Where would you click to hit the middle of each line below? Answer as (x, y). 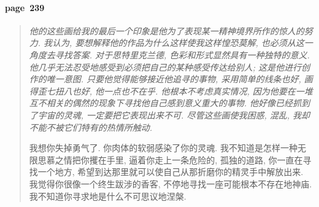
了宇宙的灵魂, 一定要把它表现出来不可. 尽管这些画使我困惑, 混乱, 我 (165, 115)
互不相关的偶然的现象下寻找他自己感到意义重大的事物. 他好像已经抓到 (170, 103)
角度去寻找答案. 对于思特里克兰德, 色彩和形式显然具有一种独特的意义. (169, 54)
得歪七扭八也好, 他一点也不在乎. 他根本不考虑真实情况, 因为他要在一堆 (171, 91)
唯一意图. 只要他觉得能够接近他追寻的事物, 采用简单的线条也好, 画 (179, 79)
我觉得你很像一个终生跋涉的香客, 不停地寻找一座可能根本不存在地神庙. (171, 183)
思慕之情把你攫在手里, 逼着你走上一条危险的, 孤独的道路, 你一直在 (170, 159)
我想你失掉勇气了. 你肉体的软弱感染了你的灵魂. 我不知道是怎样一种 (163, 148)
